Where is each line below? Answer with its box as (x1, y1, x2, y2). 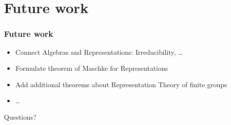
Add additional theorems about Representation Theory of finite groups (15, 79, 227, 89)
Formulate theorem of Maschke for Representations (15, 63, 168, 73)
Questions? (4, 111, 37, 122)
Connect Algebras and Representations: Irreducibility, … (15, 47, 183, 57)
